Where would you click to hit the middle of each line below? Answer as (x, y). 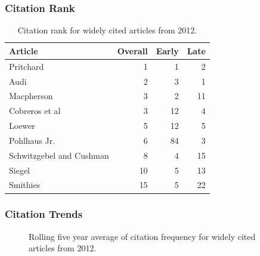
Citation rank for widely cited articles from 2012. (107, 30)
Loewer (22, 126)
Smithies (25, 185)
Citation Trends (44, 214)
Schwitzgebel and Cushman (59, 155)
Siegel (19, 170)
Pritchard (27, 66)
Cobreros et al (35, 111)
